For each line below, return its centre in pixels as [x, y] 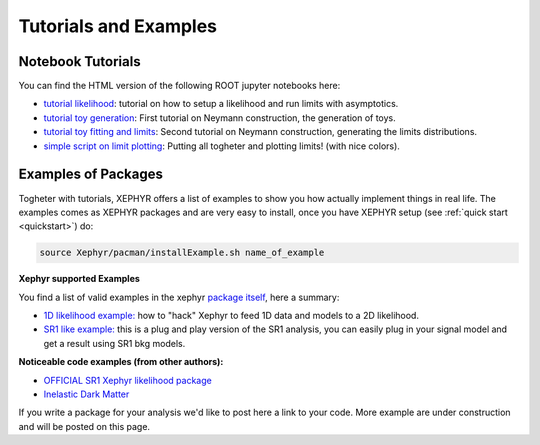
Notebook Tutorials [79, 61]
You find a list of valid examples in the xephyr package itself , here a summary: [179, 297]
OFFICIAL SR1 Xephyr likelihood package [127, 380]
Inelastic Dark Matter [86, 394]
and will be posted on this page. [84, 426]
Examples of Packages [91, 174]
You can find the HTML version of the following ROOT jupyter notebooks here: [179, 86]
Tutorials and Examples [118, 26]
